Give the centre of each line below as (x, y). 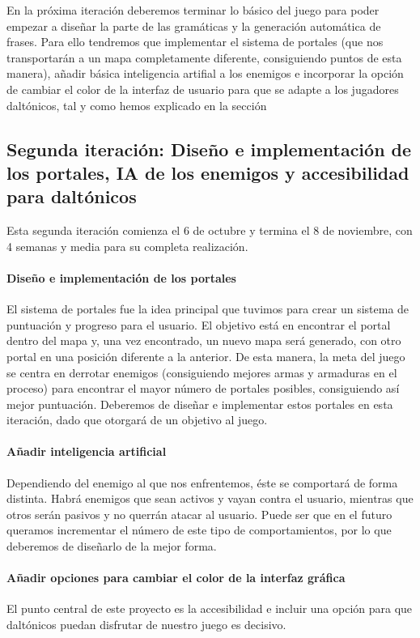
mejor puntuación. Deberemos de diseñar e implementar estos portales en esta (200, 404)
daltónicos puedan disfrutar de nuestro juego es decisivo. (146, 625)
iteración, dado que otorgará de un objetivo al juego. (137, 420)
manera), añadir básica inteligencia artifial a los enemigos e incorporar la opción (205, 73)
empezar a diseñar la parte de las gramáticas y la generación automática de (194, 26)
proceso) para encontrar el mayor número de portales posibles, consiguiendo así (203, 388)
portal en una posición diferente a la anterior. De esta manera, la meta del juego (206, 356)
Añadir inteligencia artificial (87, 451)
